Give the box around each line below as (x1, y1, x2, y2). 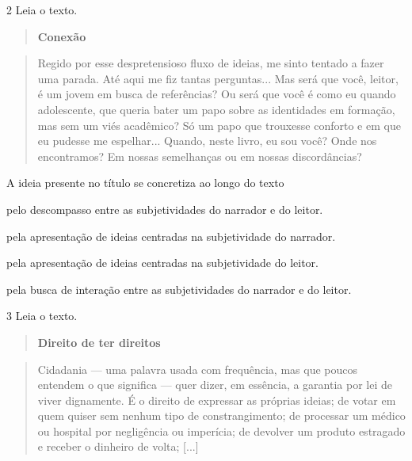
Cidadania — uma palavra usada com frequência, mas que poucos (37, 360, 357, 377)
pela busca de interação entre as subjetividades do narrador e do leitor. (6, 280, 352, 297)
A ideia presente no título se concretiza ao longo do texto (6, 174, 284, 191)
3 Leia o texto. (6, 307, 78, 324)
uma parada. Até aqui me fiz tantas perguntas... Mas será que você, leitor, (37, 70, 399, 86)
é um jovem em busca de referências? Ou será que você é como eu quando (37, 86, 396, 102)
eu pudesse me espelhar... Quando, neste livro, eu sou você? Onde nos (37, 132, 377, 149)
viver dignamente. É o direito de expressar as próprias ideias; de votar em (37, 391, 396, 408)
